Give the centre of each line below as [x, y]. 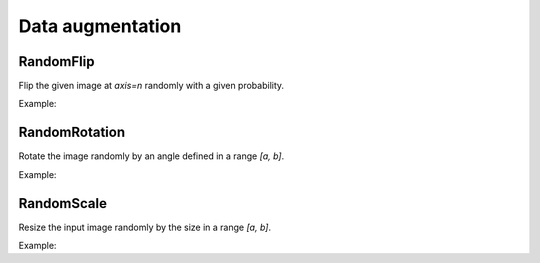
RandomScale [62, 203]
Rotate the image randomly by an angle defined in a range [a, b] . [151, 156]
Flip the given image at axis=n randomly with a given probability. [151, 86]
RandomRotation [71, 132]
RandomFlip [56, 61]
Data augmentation [100, 26]
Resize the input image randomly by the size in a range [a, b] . [145, 227]
